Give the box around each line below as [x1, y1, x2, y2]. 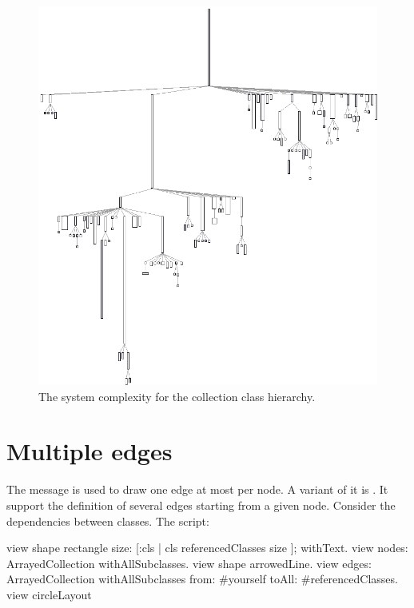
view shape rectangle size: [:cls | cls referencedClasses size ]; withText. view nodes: [6, 539, 408, 556]
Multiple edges [6, 435, 173, 467]
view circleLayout [6, 586, 92, 602]
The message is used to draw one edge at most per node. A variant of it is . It [6, 481, 388, 498]
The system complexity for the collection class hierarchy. [38, 387, 316, 404]
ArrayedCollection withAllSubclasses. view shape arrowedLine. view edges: [6, 554, 372, 571]
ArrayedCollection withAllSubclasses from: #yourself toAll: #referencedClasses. [6, 570, 398, 587]
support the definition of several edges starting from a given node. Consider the [6, 496, 396, 513]
